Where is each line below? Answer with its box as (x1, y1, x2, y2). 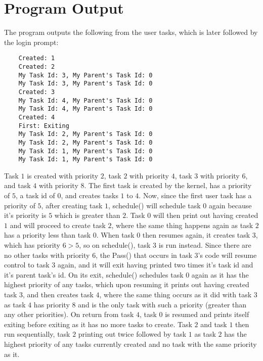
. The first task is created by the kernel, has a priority (84, 180, 252, 191)
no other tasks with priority (4, 249, 90, 260)
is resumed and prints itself (165, 309, 249, 320)
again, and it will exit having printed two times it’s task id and (57, 259, 253, 270)
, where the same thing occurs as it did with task (99, 289, 252, 299)
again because (208, 200, 252, 210)
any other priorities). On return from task (4, 309, 134, 320)
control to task (4, 259, 50, 270)
